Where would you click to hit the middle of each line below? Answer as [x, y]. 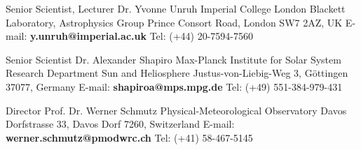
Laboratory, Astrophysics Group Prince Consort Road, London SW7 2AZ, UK [174, 22]
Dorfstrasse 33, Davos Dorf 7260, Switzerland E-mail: [120, 124]
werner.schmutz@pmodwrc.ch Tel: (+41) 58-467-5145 [129, 137]
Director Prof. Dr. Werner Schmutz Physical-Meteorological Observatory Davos [176, 110]
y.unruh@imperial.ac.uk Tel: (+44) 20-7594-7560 [142, 36]
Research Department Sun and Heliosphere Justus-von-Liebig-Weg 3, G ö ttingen [177, 73]
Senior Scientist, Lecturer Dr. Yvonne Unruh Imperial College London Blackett [176, 8]
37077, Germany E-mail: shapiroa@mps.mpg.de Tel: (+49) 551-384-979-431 [174, 86]
